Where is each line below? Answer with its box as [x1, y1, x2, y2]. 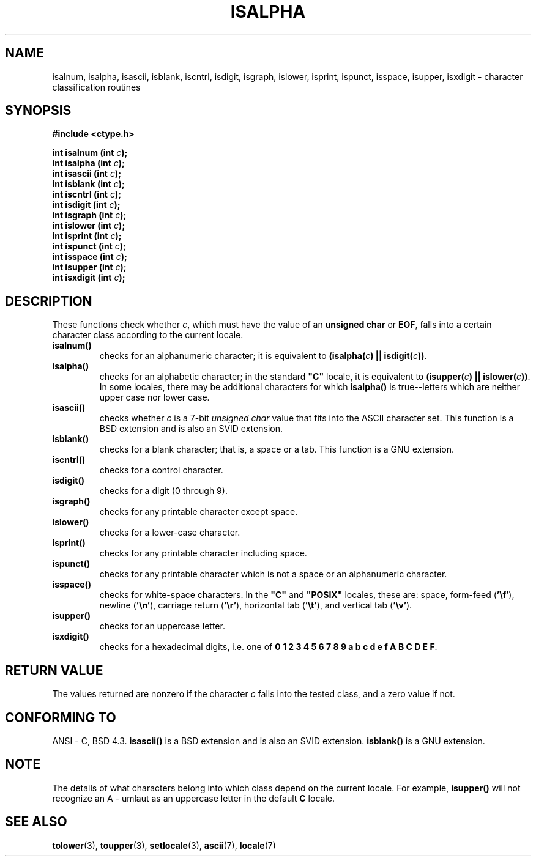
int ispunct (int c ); [52, 241, 126, 252]
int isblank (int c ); [52, 179, 125, 190]
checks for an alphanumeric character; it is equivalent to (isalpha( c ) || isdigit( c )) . [99, 350, 427, 361]
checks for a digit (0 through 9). [99, 486, 228, 497]
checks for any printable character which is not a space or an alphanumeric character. [99, 569, 447, 580]
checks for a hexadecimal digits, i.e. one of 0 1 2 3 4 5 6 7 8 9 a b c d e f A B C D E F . [99, 641, 437, 652]
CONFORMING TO [5, 709, 116, 725]
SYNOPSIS [5, 103, 72, 119]
